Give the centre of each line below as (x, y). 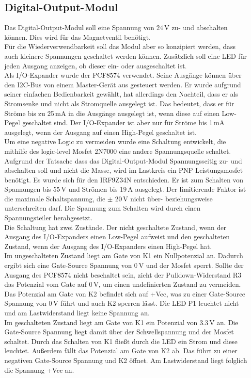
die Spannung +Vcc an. (39, 370)
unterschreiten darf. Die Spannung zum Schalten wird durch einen (102, 208)
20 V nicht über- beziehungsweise (164, 198)
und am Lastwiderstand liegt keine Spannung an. (77, 313)
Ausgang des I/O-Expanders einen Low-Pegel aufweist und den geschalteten (117, 237)
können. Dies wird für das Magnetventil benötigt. (78, 37)
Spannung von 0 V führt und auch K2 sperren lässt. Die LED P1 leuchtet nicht (122, 303)
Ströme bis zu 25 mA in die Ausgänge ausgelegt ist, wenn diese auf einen (112, 113)
